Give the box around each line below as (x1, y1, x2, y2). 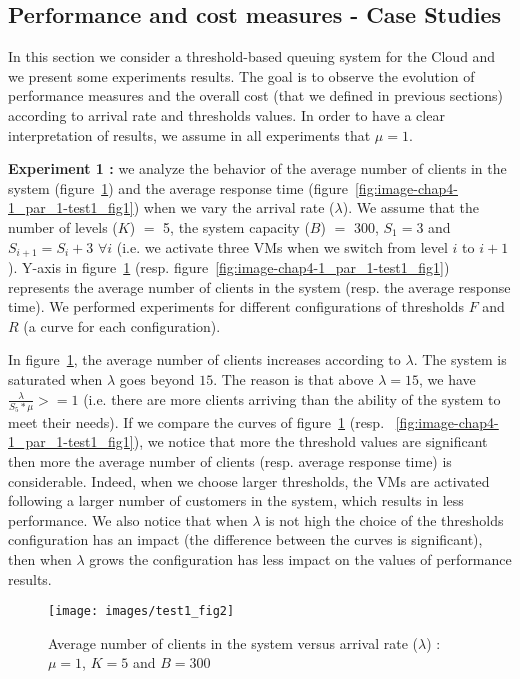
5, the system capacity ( (163, 216, 310, 237)
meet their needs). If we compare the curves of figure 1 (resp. (8, 411, 385, 432)
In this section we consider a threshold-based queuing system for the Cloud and (8, 46, 496, 67)
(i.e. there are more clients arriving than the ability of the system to (83, 388, 501, 409)
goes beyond (119, 368, 195, 389)
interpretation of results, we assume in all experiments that (8, 124, 371, 145)
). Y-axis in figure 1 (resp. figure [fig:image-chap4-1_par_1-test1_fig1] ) (8, 257, 450, 277)
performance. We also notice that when (8, 509, 248, 530)
